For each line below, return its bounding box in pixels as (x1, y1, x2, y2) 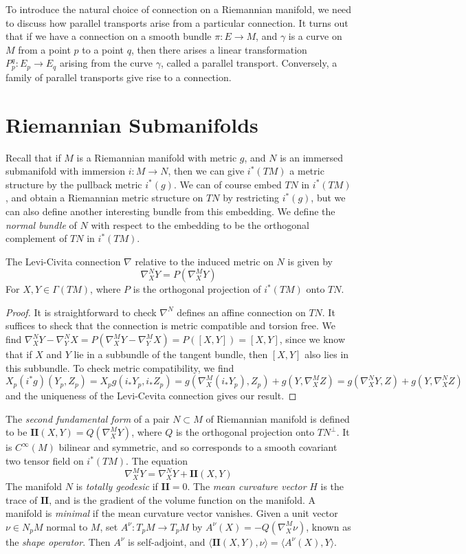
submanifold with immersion (5, 164, 126, 178)
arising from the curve (59, 56, 153, 70)
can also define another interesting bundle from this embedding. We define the (5, 203, 335, 218)
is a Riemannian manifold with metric (76, 150, 237, 164)
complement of (5, 231, 67, 245)
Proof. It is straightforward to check (5, 304, 157, 319)
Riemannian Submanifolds (5, 110, 258, 138)
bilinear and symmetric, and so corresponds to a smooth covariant (58, 440, 337, 454)
